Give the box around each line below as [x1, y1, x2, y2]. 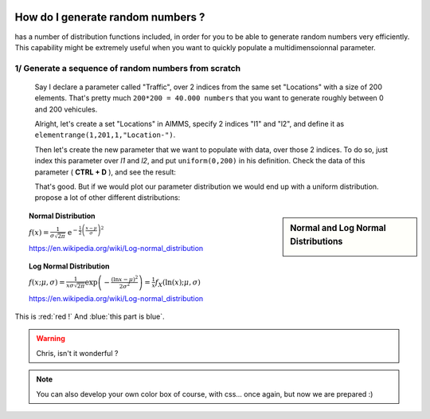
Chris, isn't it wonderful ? [36, 348, 119, 358]
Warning [36, 334, 65, 343]
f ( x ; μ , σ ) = [29, 277, 65, 287]
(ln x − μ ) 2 [111, 275, 139, 283]
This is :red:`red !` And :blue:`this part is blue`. [14, 311, 165, 321]
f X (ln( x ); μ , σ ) [154, 277, 201, 288]
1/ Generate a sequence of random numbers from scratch [14, 62, 241, 73]
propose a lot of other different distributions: [34, 193, 181, 202]
